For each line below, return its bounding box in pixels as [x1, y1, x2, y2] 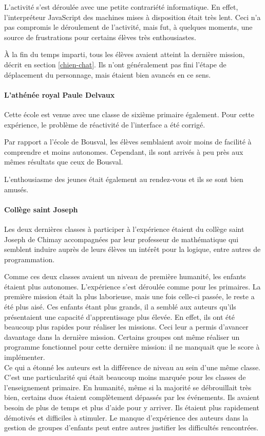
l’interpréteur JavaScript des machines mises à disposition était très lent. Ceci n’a [4, 11, 261, 22]
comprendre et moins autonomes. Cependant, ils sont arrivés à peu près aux [4, 146, 243, 157]
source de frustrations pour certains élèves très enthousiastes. [4, 31, 196, 42]
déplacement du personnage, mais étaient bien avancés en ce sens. [4, 69, 211, 80]
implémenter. [4, 352, 45, 362]
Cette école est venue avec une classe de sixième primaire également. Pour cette [4, 108, 254, 119]
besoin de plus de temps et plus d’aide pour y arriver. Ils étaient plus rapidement [4, 402, 259, 412]
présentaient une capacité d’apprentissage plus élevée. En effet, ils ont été [4, 311, 235, 322]
